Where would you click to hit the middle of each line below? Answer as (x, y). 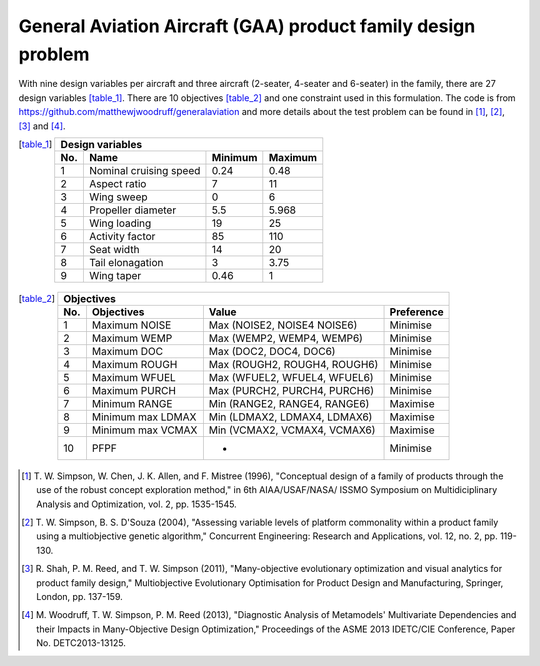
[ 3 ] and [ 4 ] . (42, 126)
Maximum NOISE (131, 325)
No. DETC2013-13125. (81, 643)
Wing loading (120, 223)
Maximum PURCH (134, 390)
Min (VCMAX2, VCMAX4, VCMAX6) (292, 430)
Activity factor (122, 236)
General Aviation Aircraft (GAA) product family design (247, 26)
